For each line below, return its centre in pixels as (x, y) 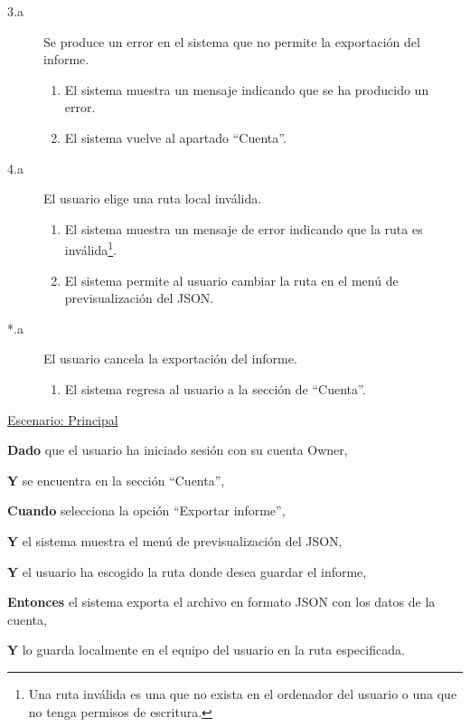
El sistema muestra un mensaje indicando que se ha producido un (247, 89)
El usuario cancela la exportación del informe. (170, 359)
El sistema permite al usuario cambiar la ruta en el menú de (231, 280)
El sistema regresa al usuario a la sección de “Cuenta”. (215, 388)
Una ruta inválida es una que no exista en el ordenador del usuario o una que (243, 693)
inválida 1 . (91, 248)
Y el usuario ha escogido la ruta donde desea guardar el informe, (187, 571)
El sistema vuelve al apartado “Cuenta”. (175, 137)
